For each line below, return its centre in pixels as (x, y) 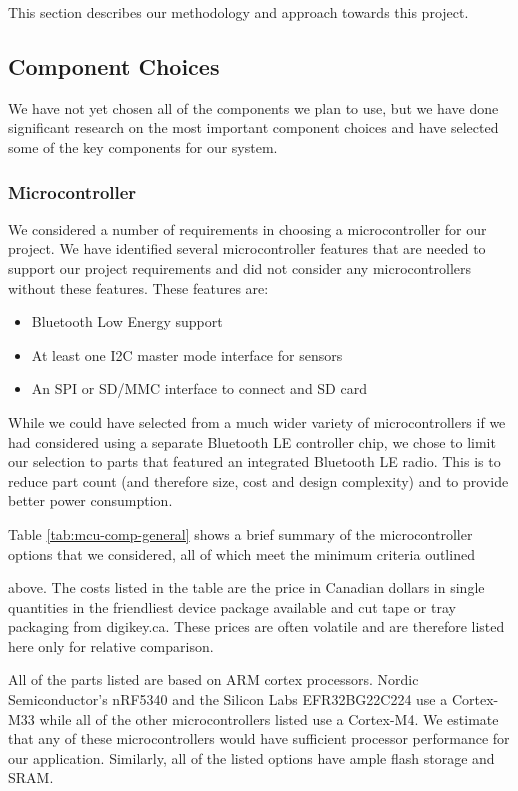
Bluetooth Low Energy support (127, 321)
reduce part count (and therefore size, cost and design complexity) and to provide (258, 480)
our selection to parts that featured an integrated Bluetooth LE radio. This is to (254, 461)
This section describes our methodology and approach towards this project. (238, 12)
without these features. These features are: (138, 287)
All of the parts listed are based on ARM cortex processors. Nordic (213, 679)
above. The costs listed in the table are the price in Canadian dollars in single (246, 587)
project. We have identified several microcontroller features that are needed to (247, 248)
